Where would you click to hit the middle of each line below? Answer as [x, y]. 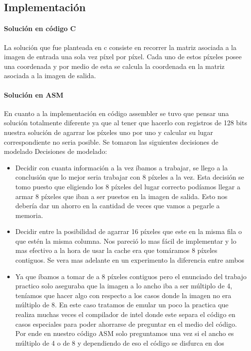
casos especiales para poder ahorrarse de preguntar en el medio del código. [126, 324]
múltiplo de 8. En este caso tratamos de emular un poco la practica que [122, 305]
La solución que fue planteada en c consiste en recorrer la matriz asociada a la [120, 47]
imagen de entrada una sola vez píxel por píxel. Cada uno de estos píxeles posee [123, 57]
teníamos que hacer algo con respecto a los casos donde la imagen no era [123, 295]
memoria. [29, 215]
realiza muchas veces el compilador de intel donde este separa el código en [125, 314]
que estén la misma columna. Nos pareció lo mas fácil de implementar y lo [126, 241]
